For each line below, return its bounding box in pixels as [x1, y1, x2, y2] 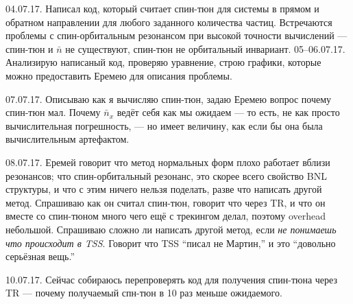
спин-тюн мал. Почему [5, 105, 101, 119]
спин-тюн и [5, 41, 53, 56]
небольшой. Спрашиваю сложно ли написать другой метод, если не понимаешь [5, 222, 337, 236]
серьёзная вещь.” [5, 249, 75, 264]
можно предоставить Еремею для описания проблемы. [5, 68, 232, 82]
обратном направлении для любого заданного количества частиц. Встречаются [5, 14, 332, 29]
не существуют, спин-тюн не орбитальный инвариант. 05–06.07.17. [65, 41, 345, 56]
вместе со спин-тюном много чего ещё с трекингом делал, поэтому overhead [5, 209, 326, 223]
